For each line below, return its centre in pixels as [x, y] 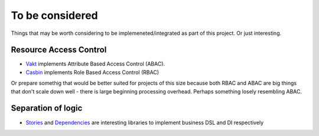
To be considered [54, 15]
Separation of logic [47, 109]
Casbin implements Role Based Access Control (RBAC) [92, 72]
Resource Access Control [59, 50]
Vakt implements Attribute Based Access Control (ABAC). [95, 64]
